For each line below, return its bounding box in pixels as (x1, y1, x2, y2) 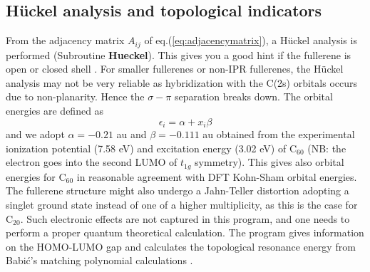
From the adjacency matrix (6, 33, 125, 48)
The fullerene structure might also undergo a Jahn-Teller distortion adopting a (6, 183, 349, 198)
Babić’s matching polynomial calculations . (6, 253, 193, 268)
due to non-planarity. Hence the (6, 89, 145, 104)
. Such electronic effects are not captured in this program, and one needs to (20, 211, 350, 226)
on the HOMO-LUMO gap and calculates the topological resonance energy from (6, 239, 356, 253)
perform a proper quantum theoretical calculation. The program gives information (6, 225, 364, 240)
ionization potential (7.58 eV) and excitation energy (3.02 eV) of (6, 140, 287, 155)
